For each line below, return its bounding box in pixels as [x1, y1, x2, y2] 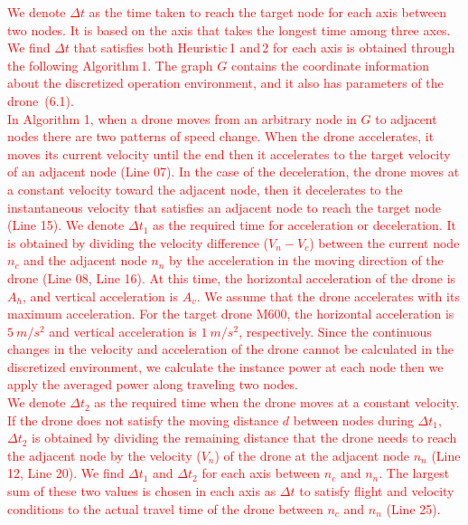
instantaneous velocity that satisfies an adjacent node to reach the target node [7, 197, 441, 216]
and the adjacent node [23, 251, 147, 270]
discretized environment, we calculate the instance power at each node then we [7, 357, 444, 376]
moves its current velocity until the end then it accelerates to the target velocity [7, 144, 451, 163]
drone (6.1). [7, 91, 74, 110]
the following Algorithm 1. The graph [7, 55, 213, 74]
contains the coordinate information [230, 55, 430, 74]
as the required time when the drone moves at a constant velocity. [94, 393, 460, 412]
